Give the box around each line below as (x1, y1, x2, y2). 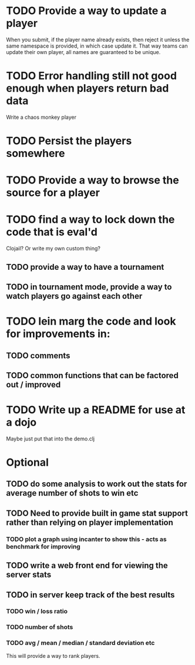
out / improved (6, 379, 61, 389)
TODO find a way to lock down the (6, 213, 175, 226)
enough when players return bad (6, 82, 169, 95)
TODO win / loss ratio (6, 607, 68, 616)
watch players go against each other (6, 291, 143, 301)
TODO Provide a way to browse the (6, 173, 179, 187)
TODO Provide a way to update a (6, 4, 167, 18)
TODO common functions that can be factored (6, 370, 179, 380)
